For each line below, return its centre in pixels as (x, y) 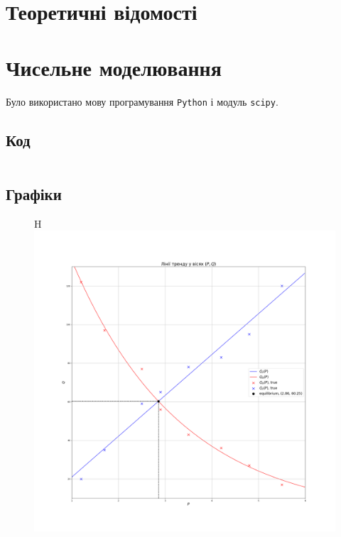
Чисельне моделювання (114, 67)
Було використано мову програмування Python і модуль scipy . (142, 101)
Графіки (34, 193)
